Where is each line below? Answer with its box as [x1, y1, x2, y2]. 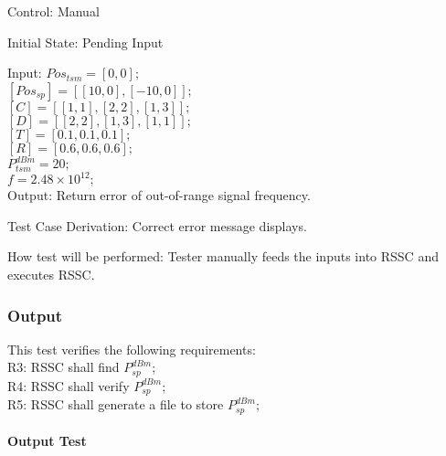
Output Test [7, 431, 87, 451]
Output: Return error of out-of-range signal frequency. [7, 186, 311, 205]
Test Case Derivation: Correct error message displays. [7, 216, 307, 235]
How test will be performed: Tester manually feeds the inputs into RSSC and [7, 247, 439, 266]
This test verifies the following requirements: [7, 339, 256, 358]
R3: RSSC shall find [7, 357, 120, 376]
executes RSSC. [7, 265, 95, 284]
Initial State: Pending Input [7, 32, 164, 51]
